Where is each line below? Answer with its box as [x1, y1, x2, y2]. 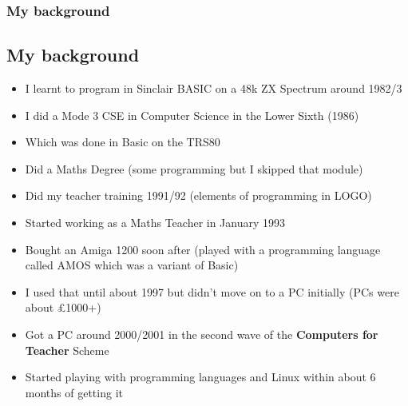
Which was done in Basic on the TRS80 [25, 133, 220, 150]
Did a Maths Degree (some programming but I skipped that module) [25, 160, 363, 177]
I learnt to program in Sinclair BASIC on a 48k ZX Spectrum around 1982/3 [25, 80, 402, 97]
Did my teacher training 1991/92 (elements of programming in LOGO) [25, 187, 372, 204]
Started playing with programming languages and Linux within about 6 [25, 368, 376, 385]
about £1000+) [25, 299, 101, 316]
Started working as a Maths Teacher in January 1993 [25, 214, 286, 231]
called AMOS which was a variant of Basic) [25, 257, 239, 273]
